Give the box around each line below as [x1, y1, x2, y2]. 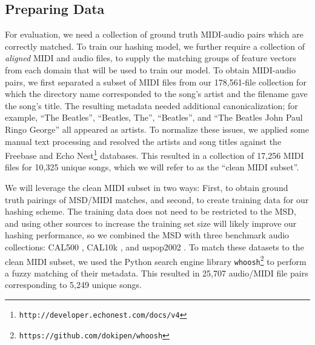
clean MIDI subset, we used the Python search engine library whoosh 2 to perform [5, 253, 307, 267]
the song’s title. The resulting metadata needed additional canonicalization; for [5, 99, 298, 112]
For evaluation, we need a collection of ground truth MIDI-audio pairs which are [5, 28, 304, 41]
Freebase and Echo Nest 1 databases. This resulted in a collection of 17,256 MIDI [5, 147, 304, 161]
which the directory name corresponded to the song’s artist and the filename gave [5, 87, 308, 100]
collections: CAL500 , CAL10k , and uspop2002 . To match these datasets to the [5, 240, 304, 253]
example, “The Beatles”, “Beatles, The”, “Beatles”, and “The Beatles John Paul [5, 111, 303, 124]
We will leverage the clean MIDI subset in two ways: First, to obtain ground [5, 181, 288, 193]
